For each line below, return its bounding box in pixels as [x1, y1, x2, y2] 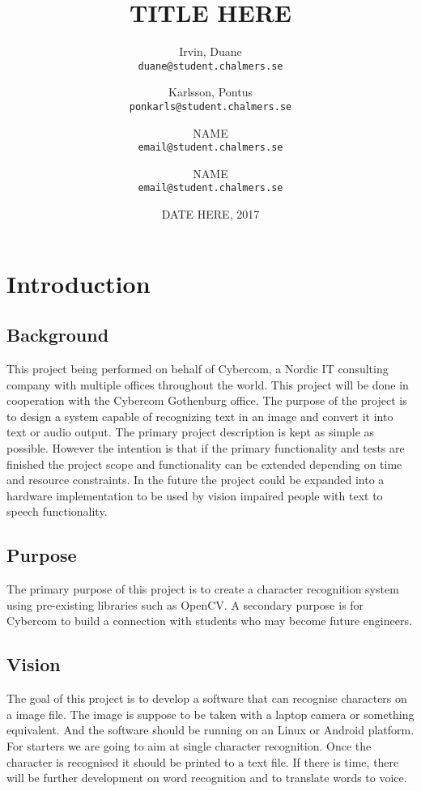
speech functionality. [6, 503, 108, 520]
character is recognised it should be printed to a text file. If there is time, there [6, 753, 399, 770]
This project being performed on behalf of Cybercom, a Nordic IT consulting [6, 360, 389, 377]
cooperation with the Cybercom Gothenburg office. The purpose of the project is [6, 392, 407, 409]
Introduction [6, 266, 151, 300]
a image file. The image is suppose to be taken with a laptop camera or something [6, 705, 415, 722]
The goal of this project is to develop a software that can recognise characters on [6, 690, 407, 707]
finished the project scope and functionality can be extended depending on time [6, 455, 402, 472]
